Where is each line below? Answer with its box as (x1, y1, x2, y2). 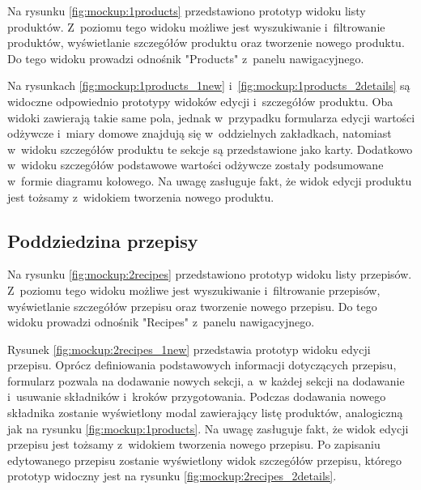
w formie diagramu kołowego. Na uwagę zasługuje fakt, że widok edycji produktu (7, 172, 412, 189)
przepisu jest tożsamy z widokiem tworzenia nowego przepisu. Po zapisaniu (7, 436, 381, 453)
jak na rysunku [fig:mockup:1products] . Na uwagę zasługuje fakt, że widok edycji (7, 420, 409, 437)
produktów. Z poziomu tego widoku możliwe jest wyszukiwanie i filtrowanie (7, 18, 385, 35)
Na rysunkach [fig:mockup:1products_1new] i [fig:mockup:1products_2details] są (7, 77, 410, 94)
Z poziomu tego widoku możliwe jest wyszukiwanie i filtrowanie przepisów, (7, 281, 381, 298)
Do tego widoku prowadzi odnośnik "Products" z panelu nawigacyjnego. (7, 49, 364, 66)
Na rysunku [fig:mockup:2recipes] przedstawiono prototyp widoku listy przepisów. (7, 266, 412, 283)
